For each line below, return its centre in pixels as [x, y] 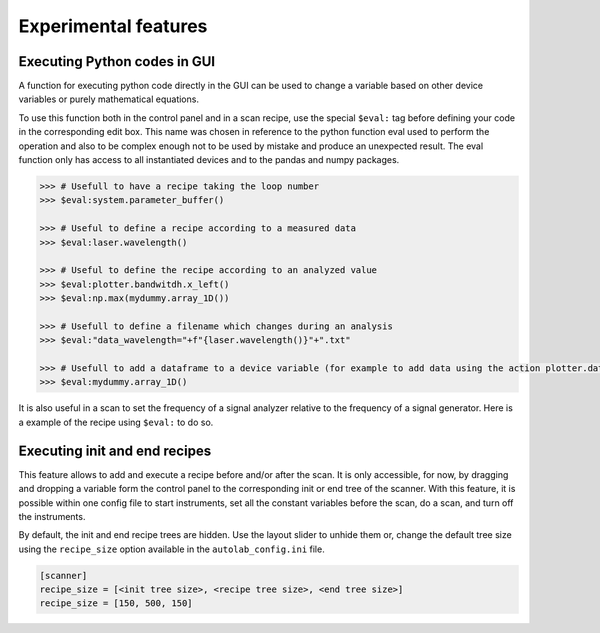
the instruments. [52, 516]
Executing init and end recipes [115, 450]
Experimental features [113, 26]
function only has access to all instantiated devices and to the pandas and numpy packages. [209, 160]
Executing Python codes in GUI [116, 61]
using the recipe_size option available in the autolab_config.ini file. [171, 549]
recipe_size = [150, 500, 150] [116, 603]
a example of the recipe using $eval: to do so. [116, 422]
